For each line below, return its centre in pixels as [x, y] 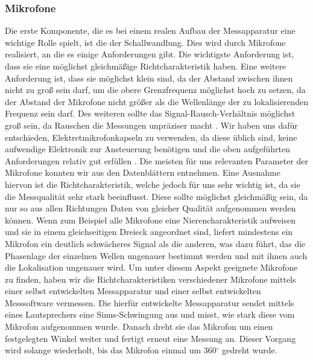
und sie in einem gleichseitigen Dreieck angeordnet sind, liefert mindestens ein [149, 232]
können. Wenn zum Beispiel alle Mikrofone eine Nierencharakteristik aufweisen [150, 220]
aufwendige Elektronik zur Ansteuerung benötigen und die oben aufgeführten [148, 149]
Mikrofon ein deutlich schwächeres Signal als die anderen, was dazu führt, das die [155, 243]
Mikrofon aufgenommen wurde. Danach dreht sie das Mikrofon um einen [139, 326]
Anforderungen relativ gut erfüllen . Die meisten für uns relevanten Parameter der [156, 160]
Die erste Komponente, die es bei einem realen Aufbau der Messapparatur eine [150, 31]
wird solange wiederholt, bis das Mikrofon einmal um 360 [111, 350]
